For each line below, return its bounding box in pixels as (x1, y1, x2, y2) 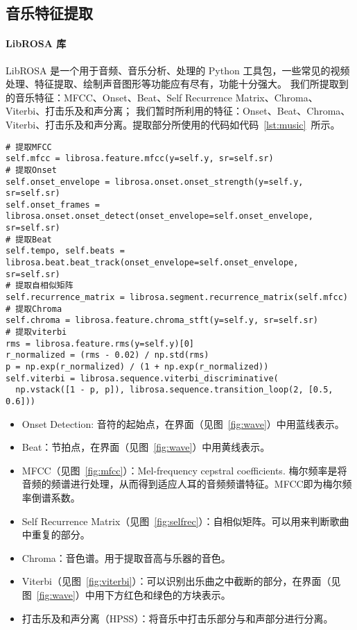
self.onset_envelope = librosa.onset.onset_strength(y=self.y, (6, 176, 304, 187)
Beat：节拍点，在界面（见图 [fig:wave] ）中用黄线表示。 (21, 440, 270, 454)
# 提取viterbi (6, 327, 67, 338)
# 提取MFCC (6, 142, 52, 152)
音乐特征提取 (6, 2, 93, 24)
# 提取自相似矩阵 (6, 281, 73, 291)
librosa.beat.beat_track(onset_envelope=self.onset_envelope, (6, 258, 299, 268)
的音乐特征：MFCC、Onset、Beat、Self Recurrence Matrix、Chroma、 (6, 90, 318, 104)
